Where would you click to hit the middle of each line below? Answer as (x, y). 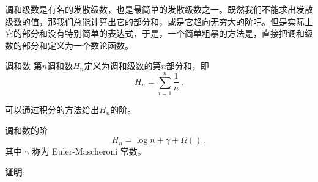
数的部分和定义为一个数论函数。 (69, 45)
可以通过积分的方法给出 (52, 110)
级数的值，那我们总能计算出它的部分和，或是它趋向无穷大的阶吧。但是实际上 (159, 21)
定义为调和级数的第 (123, 66)
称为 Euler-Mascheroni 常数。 (89, 151)
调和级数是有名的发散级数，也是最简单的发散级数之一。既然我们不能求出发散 (159, 9)
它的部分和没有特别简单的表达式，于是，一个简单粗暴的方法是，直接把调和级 (159, 33)
